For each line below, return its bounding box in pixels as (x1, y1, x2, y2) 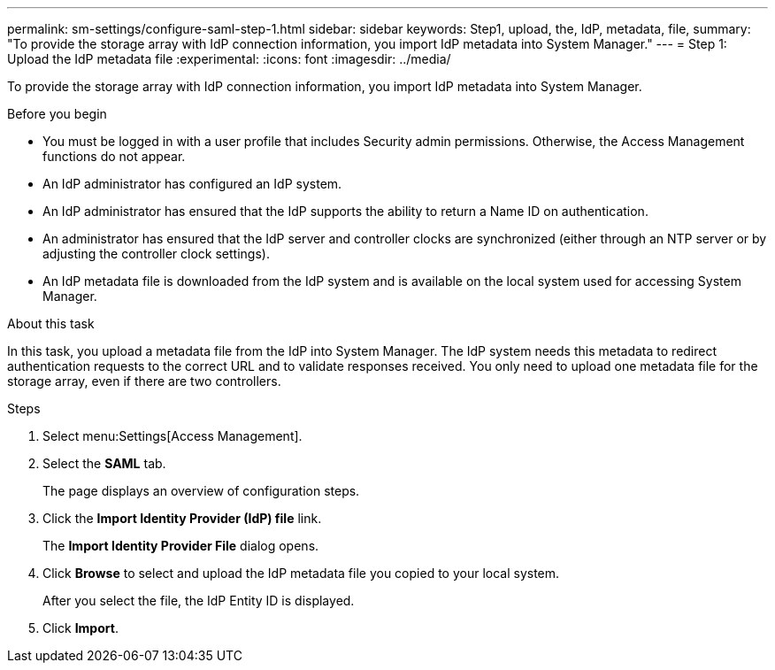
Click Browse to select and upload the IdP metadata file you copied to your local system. (42, 566, 560, 581)
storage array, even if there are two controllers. (7, 374, 281, 389)
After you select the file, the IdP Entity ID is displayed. (42, 593, 355, 608)
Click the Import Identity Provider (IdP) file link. (42, 511, 322, 526)
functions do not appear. (42, 149, 186, 164)
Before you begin (7, 106, 107, 121)
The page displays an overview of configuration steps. (42, 483, 360, 498)
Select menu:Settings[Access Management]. (42, 428, 303, 443)
